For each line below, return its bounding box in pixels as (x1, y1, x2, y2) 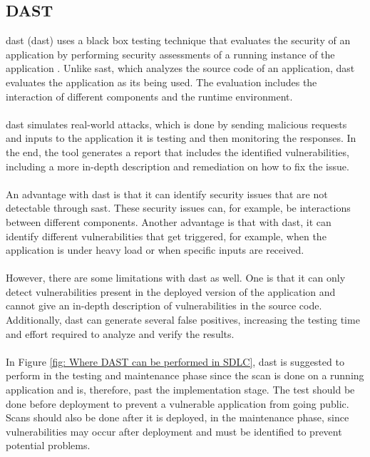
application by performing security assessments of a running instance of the (6, 46, 335, 61)
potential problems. (6, 438, 91, 453)
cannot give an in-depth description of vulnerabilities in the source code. (6, 298, 322, 313)
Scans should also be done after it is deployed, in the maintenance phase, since (6, 410, 349, 425)
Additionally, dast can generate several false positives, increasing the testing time (6, 312, 360, 327)
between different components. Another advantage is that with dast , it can (6, 214, 332, 229)
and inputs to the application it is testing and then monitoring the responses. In (6, 130, 356, 145)
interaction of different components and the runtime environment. (6, 88, 293, 103)
